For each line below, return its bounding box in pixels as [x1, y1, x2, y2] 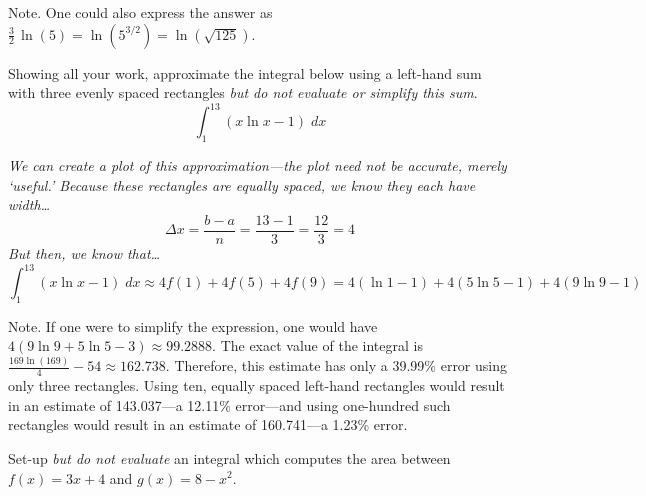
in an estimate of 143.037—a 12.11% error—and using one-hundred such [8, 394, 451, 415]
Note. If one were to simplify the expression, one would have [8, 315, 378, 336]
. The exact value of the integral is [212, 335, 423, 356]
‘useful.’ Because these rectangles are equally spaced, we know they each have [8, 174, 476, 195]
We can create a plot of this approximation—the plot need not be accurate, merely [8, 155, 507, 176]
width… [8, 194, 51, 215]
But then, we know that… [8, 242, 161, 263]
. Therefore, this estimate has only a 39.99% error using [165, 355, 507, 376]
